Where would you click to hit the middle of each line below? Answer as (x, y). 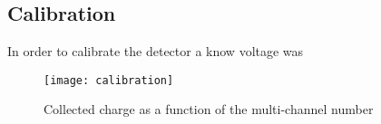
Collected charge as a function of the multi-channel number (209, 109)
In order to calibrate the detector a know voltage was (156, 51)
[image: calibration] (109, 80)
